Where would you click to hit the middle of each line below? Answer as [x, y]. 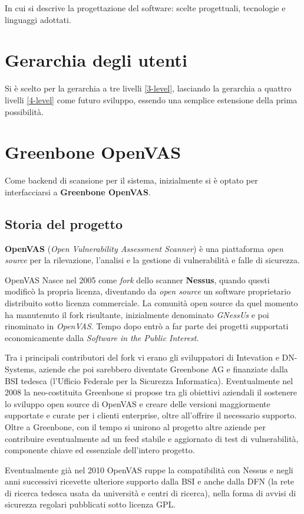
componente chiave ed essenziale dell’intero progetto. [100, 450]
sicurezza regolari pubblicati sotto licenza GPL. [90, 504]
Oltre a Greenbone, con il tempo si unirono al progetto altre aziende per [135, 426]
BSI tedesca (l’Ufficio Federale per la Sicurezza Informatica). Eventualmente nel [149, 380]
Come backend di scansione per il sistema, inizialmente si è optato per [131, 180]
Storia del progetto [64, 223]
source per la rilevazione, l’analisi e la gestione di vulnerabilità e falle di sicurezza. [152, 260]
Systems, [21, 369]
